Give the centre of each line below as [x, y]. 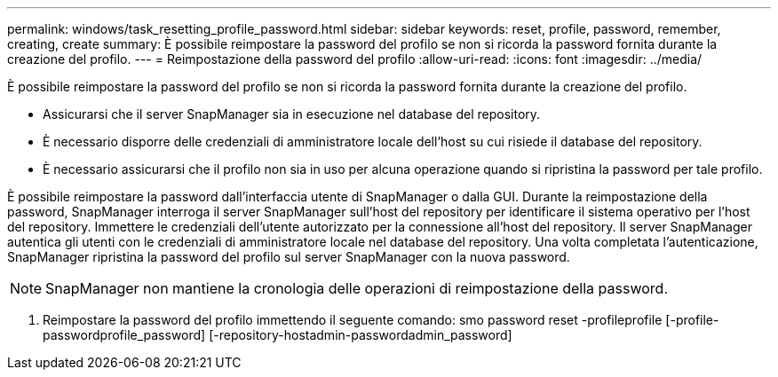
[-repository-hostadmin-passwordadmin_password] [361, 335]
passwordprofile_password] [124, 335]
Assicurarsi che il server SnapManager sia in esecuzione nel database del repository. [292, 114]
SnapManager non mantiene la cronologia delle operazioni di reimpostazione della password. [357, 288]
